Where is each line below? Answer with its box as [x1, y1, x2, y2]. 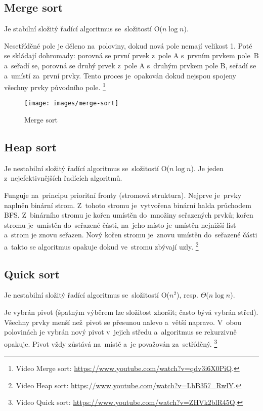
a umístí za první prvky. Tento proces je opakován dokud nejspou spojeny [4, 70, 236, 80]
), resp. [177, 290, 198, 300]
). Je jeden [191, 162, 224, 173]
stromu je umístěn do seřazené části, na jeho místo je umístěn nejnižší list [4, 219, 236, 230]
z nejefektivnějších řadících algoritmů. [4, 173, 122, 183]
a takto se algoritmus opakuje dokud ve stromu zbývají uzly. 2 [4, 240, 199, 252]
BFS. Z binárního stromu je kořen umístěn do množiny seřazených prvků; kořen [4, 210, 253, 220]
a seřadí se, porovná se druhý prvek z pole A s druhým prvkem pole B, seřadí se [4, 60, 256, 70]
